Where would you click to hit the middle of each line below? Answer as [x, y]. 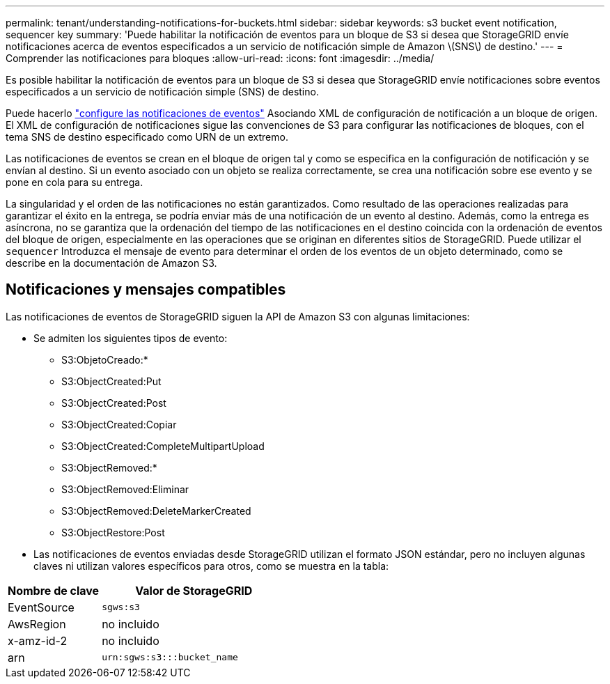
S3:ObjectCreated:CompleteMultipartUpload [163, 446]
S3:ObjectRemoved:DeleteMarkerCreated [156, 511]
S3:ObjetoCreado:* [105, 359]
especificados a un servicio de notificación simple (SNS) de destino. [162, 92]
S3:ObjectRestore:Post [113, 532]
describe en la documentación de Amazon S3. [111, 263]
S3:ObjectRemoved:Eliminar [125, 489]
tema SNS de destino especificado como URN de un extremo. [147, 137]
